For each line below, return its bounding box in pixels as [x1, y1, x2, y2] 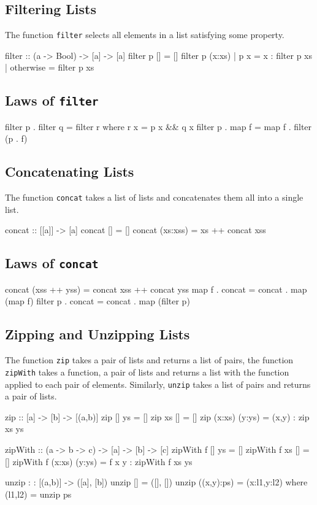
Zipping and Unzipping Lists [5, 325, 190, 344]
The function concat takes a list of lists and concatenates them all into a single [5, 191, 304, 204]
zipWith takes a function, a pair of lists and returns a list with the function [5, 365, 289, 378]
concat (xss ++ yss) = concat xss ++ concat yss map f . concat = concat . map [5, 282, 307, 295]
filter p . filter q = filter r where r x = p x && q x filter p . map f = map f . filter [5, 120, 312, 133]
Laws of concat [5, 253, 99, 272]
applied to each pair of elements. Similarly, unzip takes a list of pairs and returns [5, 377, 311, 390]
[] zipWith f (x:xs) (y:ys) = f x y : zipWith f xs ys [5, 455, 193, 468]
